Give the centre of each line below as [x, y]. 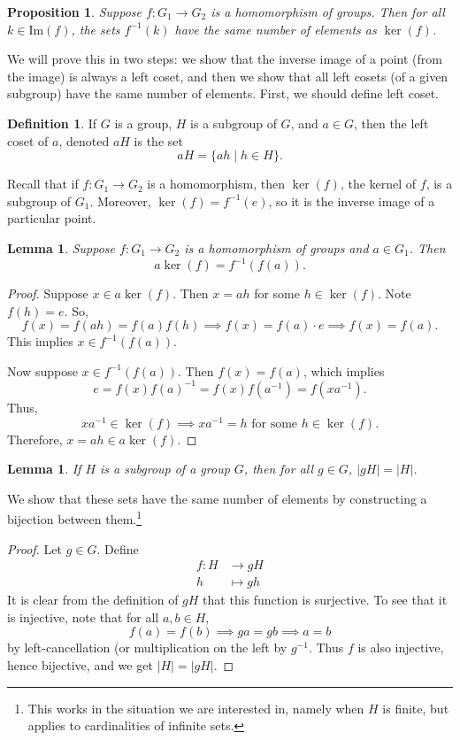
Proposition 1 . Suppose [74, 12]
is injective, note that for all [83, 617]
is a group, [143, 123]
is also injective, [401, 647]
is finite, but [416, 708]
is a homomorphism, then [216, 184]
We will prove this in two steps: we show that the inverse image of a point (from [225, 59]
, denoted [84, 140]
